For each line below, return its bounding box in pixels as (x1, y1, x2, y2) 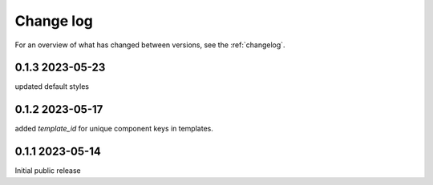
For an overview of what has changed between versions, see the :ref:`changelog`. (14, 40, 285, 50)
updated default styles (14, 82, 90, 91)
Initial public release (14, 166, 82, 175)
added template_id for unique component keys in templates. (14, 124, 214, 134)
